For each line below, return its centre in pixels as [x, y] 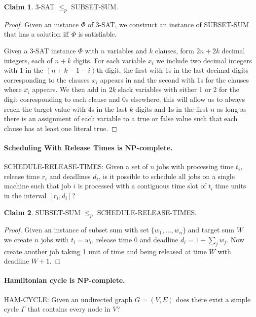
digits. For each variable [110, 60]
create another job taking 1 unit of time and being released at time [105, 251]
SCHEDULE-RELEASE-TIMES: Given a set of [76, 166]
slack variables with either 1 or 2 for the [179, 89]
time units [231, 186]
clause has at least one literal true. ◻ [61, 128]
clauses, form [175, 50]
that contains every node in [69, 309]
